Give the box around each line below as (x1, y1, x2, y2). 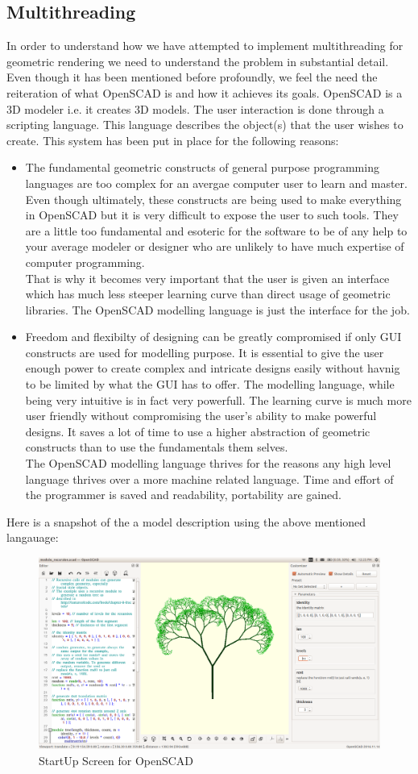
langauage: (6, 529, 59, 546)
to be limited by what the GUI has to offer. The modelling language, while (25, 376, 395, 393)
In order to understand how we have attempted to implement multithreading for (6, 37, 404, 54)
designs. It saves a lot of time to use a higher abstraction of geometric (25, 422, 370, 439)
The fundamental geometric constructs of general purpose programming (25, 159, 379, 176)
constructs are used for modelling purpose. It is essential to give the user (25, 343, 384, 360)
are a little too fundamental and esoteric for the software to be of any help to (25, 222, 408, 239)
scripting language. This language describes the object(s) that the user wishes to (6, 116, 404, 133)
